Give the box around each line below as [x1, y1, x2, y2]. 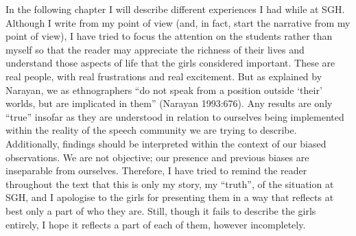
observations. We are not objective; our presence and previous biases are [5, 150, 309, 164]
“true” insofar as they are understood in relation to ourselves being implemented [5, 109, 344, 123]
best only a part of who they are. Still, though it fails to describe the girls [5, 203, 316, 217]
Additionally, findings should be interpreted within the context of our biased [5, 136, 327, 150]
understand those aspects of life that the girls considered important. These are [5, 56, 335, 70]
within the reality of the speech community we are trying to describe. [5, 123, 297, 137]
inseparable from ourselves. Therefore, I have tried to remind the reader [5, 163, 307, 178]
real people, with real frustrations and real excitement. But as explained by [5, 69, 322, 83]
